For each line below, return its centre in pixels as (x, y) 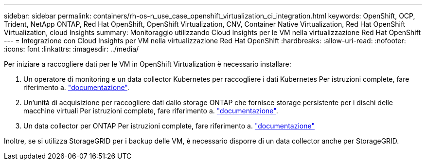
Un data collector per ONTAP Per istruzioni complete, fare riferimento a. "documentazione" (169, 126)
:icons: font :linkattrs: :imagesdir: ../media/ (71, 49)
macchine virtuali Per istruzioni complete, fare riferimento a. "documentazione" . (151, 111)
